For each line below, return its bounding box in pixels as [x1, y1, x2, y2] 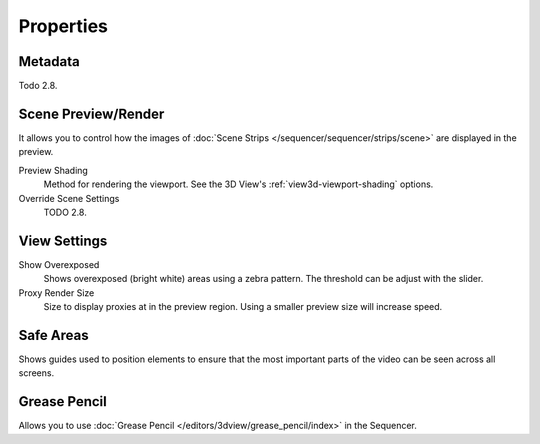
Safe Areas [18, 326, 89, 344]
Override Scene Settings [18, 192, 120, 204]
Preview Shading [18, 164, 89, 176]
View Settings [18, 232, 108, 249]
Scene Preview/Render [18, 105, 165, 122]
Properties [18, 15, 109, 37]
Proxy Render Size [18, 286, 95, 299]
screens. [18, 367, 55, 379]
